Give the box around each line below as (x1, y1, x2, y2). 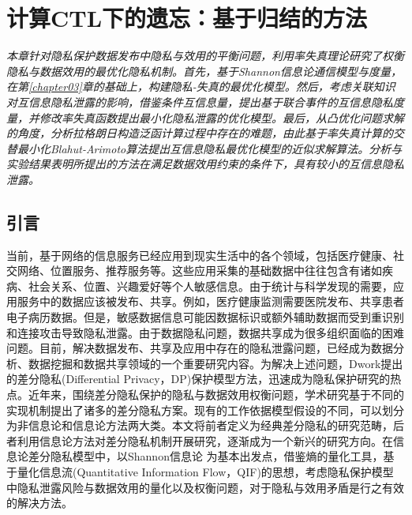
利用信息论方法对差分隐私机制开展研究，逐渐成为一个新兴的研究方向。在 (17, 432, 393, 449)
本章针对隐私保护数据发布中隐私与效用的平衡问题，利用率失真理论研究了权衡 (6, 47, 404, 64)
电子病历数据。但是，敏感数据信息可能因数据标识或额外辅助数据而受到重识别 (6, 309, 404, 325)
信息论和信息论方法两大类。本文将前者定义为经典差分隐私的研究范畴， (28, 417, 393, 434)
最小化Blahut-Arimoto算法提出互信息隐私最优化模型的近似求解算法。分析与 (17, 140, 403, 156)
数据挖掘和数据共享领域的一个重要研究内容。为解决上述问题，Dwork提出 (28, 355, 403, 371)
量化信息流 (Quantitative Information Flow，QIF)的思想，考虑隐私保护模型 (17, 463, 394, 479)
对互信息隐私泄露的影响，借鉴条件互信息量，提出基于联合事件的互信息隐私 (6, 93, 393, 110)
